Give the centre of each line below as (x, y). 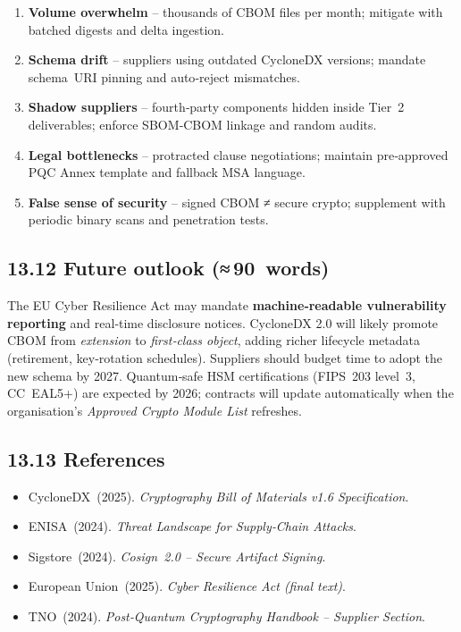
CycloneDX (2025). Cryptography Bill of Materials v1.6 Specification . (218, 496)
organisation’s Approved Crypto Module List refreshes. (155, 410)
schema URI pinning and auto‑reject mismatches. (164, 76)
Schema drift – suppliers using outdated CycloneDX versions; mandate (227, 59)
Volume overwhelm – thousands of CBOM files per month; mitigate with (235, 12)
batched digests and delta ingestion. (126, 29)
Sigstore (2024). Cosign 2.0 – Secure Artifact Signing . (177, 556)
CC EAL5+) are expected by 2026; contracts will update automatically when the (230, 393)
